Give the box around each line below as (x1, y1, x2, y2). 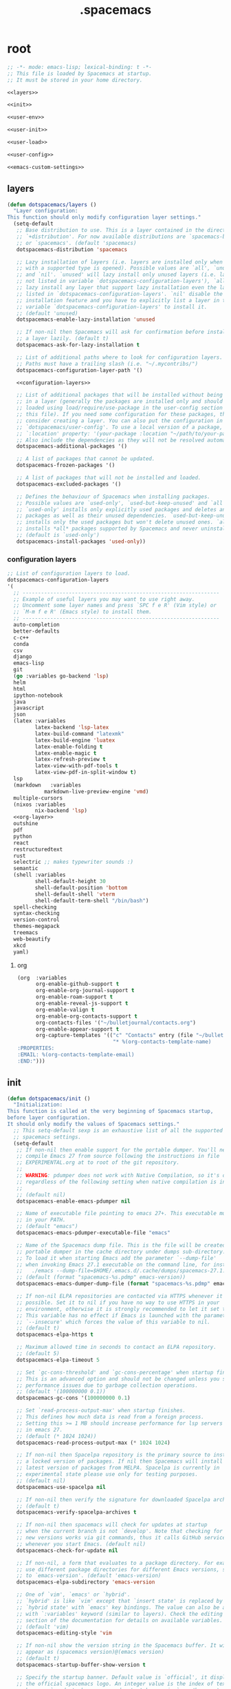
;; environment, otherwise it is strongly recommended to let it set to (16, 1305, 229, 1312)
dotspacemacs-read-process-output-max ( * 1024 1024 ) (16, 1439, 170, 1446)
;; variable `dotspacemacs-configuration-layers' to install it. (16, 303, 208, 310)
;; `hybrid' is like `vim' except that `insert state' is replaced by (16, 1598, 223, 1605)
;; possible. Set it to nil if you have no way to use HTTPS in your (16, 1299, 220, 1306)
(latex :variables (13, 718, 67, 724)
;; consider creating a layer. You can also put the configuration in (16, 417, 223, 424)
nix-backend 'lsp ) (34, 807, 88, 814)
